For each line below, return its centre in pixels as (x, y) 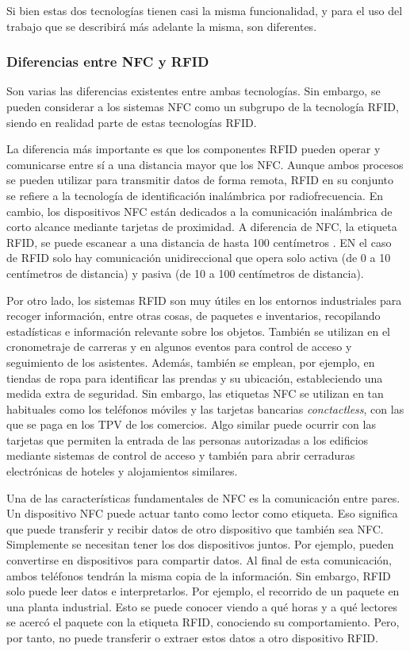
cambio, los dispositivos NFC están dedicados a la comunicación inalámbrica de (199, 211)
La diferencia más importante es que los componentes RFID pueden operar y (194, 149)
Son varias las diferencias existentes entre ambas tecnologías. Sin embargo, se (194, 91)
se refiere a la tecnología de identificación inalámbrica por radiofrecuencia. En (195, 195)
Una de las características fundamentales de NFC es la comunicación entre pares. (203, 497)
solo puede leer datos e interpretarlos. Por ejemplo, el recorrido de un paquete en (203, 591)
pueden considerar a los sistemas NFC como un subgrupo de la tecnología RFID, (203, 106)
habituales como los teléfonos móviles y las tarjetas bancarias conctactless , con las (205, 408)
